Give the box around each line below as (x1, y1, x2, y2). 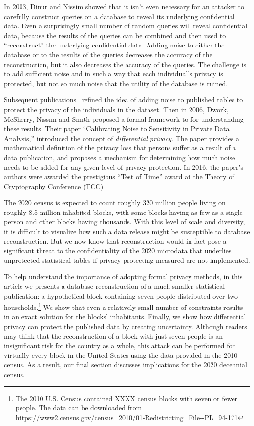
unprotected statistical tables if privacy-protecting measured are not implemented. (4, 255, 250, 265)
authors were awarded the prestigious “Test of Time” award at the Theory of (4, 171, 234, 182)
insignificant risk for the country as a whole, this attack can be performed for (4, 340, 235, 351)
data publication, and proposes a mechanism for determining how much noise (4, 152, 235, 162)
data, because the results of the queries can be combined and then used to (4, 30, 226, 40)
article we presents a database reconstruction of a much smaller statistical (4, 281, 225, 291)
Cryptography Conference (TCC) (4, 181, 104, 191)
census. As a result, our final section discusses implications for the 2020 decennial (4, 359, 247, 370)
